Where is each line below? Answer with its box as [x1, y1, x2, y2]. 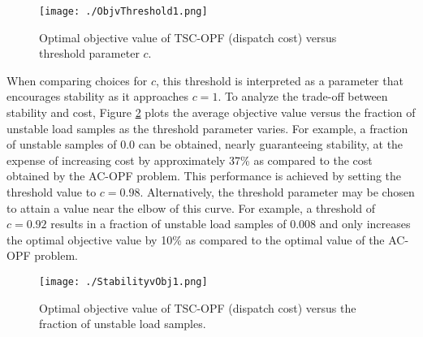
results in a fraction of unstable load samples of [50, 215, 287, 232]
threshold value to [6, 184, 97, 200]
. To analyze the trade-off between [218, 88, 388, 105]
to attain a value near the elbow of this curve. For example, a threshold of [6, 199, 375, 216]
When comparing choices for [6, 71, 148, 89]
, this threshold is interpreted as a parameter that [155, 71, 404, 89]
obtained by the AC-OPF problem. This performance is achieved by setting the [6, 167, 402, 184]
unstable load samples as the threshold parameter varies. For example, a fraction [6, 119, 408, 136]
